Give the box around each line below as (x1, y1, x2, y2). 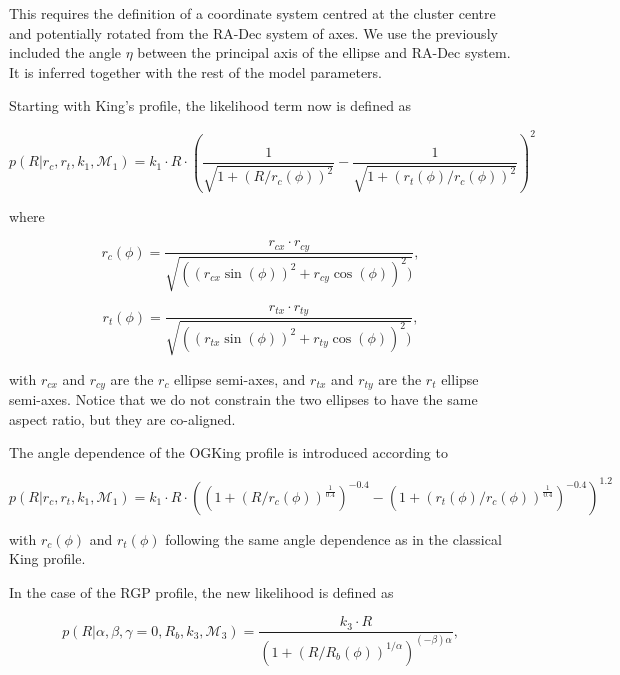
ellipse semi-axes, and (174, 368, 306, 389)
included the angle (9, 42, 122, 63)
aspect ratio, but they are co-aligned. (9, 408, 236, 429)
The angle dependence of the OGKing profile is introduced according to (9, 442, 448, 463)
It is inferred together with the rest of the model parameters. (9, 61, 383, 82)
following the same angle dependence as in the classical (165, 528, 502, 549)
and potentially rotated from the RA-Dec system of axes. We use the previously (9, 22, 498, 43)
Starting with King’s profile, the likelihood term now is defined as (9, 95, 412, 116)
